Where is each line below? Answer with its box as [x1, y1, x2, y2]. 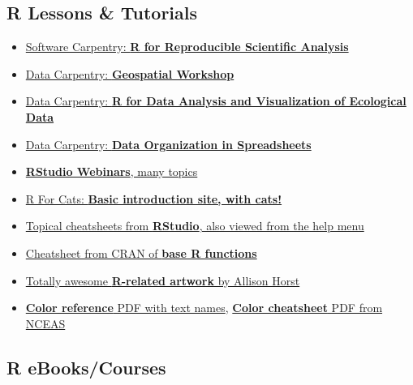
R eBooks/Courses [6, 354, 166, 379]
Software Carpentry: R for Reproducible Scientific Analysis [25, 38, 349, 55]
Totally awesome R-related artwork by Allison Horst [25, 272, 300, 289]
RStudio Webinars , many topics [25, 163, 198, 180]
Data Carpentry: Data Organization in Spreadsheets [25, 135, 312, 152]
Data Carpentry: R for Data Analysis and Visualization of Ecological [25, 92, 407, 109]
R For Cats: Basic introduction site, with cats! [25, 190, 282, 207]
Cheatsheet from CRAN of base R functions [25, 244, 257, 261]
